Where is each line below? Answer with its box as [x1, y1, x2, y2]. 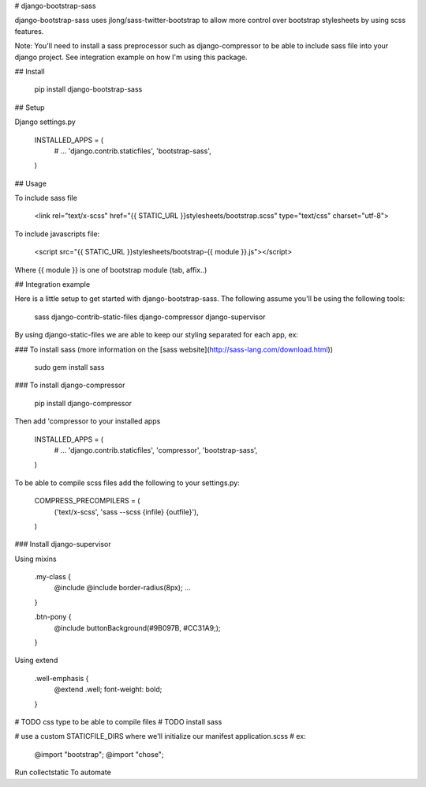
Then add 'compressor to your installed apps [14, 416, 161, 426]
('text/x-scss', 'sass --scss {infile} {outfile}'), [54, 506, 199, 517]
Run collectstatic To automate [14, 767, 112, 778]
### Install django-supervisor [14, 540, 111, 549]
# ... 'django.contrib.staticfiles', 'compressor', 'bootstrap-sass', [54, 445, 258, 454]
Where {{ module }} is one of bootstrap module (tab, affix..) [14, 265, 207, 274]
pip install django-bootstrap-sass [34, 85, 143, 94]
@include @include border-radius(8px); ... [54, 583, 191, 593]
